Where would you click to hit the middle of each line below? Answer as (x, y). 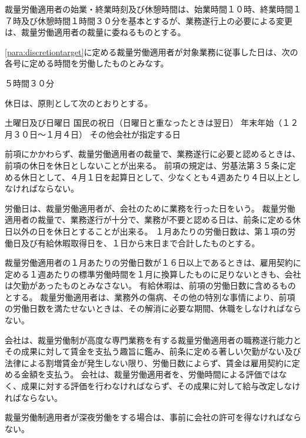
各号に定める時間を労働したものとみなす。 (87, 63)
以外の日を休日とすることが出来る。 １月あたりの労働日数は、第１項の (150, 231)
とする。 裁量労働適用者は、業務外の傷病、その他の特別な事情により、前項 (150, 297)
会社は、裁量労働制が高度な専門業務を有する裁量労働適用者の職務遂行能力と (153, 340)
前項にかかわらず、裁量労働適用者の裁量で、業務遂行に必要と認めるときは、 (153, 154)
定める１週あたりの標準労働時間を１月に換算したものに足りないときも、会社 (153, 274)
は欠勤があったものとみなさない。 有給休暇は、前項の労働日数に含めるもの (150, 285)
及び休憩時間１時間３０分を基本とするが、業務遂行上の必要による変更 (157, 20)
